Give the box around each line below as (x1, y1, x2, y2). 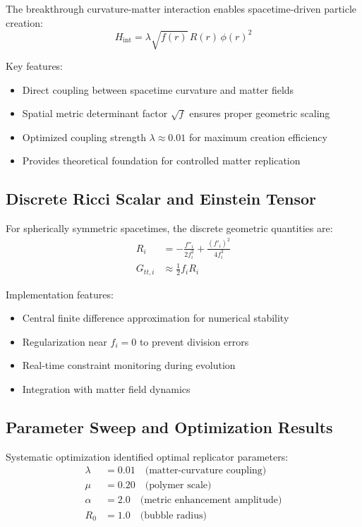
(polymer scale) (145, 480, 212, 491)
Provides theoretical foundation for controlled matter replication (22, 153, 301, 168)
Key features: (6, 59, 64, 73)
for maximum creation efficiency (188, 129, 327, 144)
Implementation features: (6, 286, 114, 301)
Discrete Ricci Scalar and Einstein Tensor (6, 188, 316, 210)
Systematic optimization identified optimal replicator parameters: (6, 449, 289, 464)
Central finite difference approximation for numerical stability (22, 310, 289, 325)
